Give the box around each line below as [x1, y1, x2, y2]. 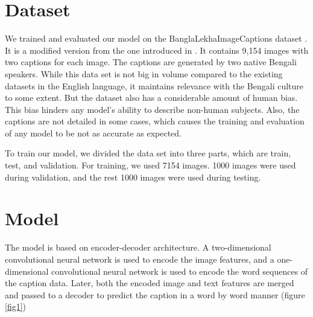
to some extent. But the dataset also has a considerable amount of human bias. [5, 91, 298, 104]
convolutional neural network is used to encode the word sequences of [51, 264, 308, 277]
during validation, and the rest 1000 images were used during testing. [5, 170, 261, 183]
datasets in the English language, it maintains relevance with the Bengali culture [5, 79, 304, 92]
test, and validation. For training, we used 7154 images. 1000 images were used [5, 159, 296, 171]
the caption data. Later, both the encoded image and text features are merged [5, 277, 294, 289]
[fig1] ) [5, 300, 27, 313]
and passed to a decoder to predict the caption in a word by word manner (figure [5, 288, 305, 301]
